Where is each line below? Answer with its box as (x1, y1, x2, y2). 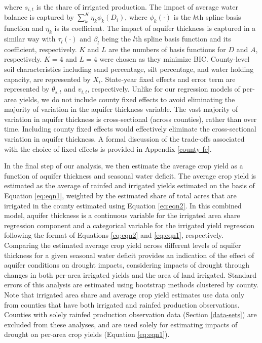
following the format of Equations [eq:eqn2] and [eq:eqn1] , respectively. (4, 230, 223, 240)
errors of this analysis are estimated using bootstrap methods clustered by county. (4, 279, 259, 290)
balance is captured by (4, 12, 74, 22)
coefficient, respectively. (4, 44, 77, 54)
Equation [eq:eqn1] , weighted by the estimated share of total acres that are (4, 190, 237, 201)
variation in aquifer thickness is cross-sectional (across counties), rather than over (4, 113, 257, 124)
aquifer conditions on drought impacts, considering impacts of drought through (4, 260, 249, 270)
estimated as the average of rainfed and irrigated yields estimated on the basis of (4, 180, 255, 191)
